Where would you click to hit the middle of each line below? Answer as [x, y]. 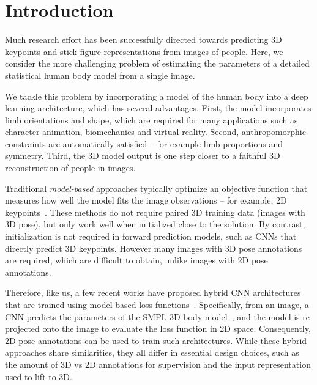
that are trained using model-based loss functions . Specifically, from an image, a [157, 304]
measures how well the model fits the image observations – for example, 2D [146, 200]
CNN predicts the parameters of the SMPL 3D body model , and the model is [152, 316]
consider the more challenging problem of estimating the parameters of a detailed [157, 63]
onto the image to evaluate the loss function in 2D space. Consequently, [177, 328]
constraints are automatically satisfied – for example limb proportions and [144, 143]
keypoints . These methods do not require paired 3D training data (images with [155, 212]
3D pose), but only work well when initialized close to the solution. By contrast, [155, 224]
